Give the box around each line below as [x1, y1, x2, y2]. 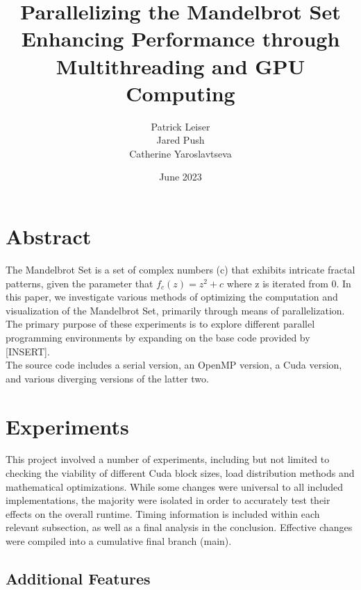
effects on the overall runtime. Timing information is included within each [6, 506, 320, 521]
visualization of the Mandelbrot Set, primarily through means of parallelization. [6, 303, 345, 317]
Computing [126, 78, 235, 107]
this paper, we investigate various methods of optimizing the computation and [6, 289, 338, 304]
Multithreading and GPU [56, 51, 305, 80]
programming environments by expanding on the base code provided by [6, 330, 310, 344]
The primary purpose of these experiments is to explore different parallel [6, 317, 315, 331]
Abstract [6, 222, 92, 251]
